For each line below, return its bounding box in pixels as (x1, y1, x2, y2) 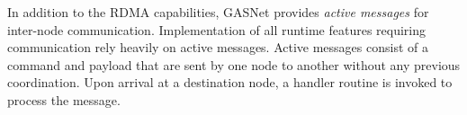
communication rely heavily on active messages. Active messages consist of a (7, 38, 428, 57)
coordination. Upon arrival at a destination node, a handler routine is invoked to (7, 73, 453, 92)
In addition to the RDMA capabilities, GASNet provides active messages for (7, 3, 429, 21)
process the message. (7, 90, 121, 109)
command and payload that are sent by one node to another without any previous (7, 55, 461, 74)
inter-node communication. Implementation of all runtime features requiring (7, 20, 427, 39)
